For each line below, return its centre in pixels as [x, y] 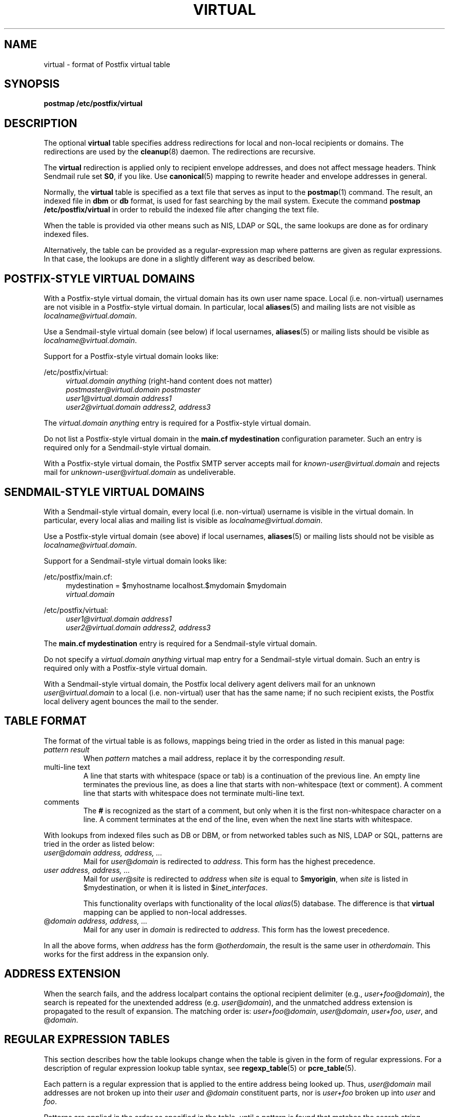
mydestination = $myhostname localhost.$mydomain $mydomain [176, 585]
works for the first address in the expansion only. [126, 954]
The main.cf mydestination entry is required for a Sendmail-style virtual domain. [180, 643]
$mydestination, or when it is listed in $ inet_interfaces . [176, 887]
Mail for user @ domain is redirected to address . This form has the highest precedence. [229, 861]
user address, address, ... [87, 870]
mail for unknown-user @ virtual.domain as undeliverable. [140, 472]
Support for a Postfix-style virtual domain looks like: [131, 356]
